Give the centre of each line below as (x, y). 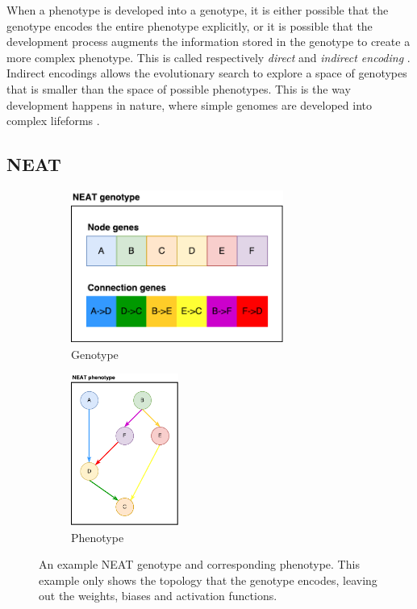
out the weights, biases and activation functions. (158, 596)
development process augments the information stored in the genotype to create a (208, 42)
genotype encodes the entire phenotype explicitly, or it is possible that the (190, 25)
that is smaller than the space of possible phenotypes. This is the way (179, 88)
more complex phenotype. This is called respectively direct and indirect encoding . (208, 57)
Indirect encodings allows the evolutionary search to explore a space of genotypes (207, 73)
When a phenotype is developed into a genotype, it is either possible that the (198, 10)
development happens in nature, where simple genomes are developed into (189, 104)
